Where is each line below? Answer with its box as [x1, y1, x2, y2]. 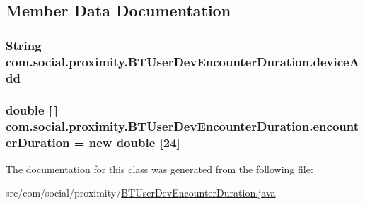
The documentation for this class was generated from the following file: [6, 161, 313, 176]
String [6, 36, 42, 54]
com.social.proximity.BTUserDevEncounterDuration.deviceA [6, 52, 359, 70]
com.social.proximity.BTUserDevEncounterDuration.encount [6, 117, 359, 135]
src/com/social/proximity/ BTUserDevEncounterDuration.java [6, 185, 276, 200]
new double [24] [88, 134, 180, 151]
